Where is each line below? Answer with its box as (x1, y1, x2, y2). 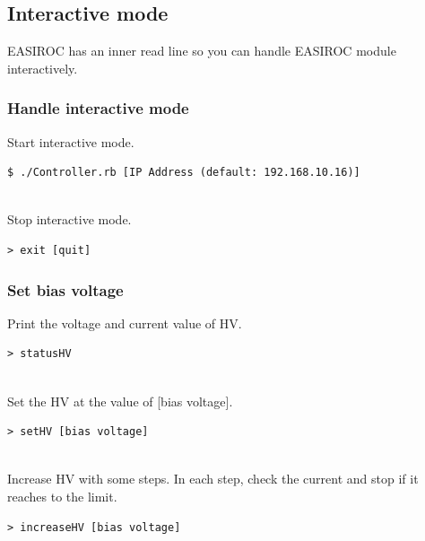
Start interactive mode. (7, 132, 134, 151)
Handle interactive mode (7, 97, 189, 119)
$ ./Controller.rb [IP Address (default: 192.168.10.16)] (7, 166, 360, 179)
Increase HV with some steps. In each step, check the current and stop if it (7, 469, 419, 488)
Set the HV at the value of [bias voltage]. (7, 391, 233, 410)
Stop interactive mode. (7, 210, 132, 229)
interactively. (7, 58, 78, 77)
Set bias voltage (7, 278, 124, 301)
